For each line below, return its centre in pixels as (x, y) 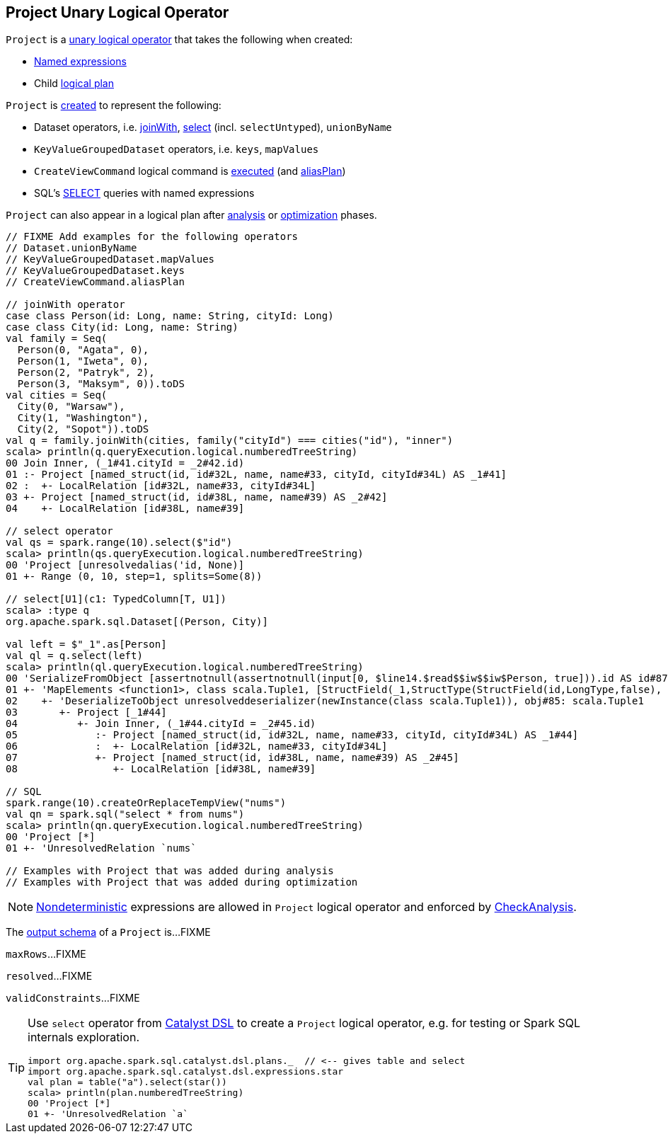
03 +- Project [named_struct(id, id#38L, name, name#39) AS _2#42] (197, 497)
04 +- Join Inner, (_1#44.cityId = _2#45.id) (161, 724)
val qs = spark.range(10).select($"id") (119, 543)
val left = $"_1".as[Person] (86, 645)
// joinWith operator (65, 305)
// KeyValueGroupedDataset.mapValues (110, 259)
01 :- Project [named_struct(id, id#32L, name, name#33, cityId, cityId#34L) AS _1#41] (257, 475)
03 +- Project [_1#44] (86, 712)
